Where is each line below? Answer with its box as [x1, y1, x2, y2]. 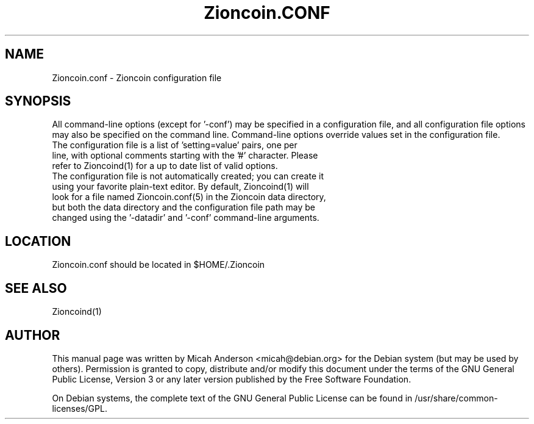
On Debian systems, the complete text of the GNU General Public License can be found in [52, 392, 413, 403]
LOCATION [5, 233, 71, 249]
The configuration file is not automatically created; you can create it [52, 171, 324, 182]
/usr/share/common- [415, 392, 498, 403]
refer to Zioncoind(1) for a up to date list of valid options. [52, 160, 278, 171]
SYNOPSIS [5, 93, 71, 109]
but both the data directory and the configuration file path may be [52, 202, 315, 213]
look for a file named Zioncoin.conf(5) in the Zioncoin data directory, [52, 192, 326, 203]
